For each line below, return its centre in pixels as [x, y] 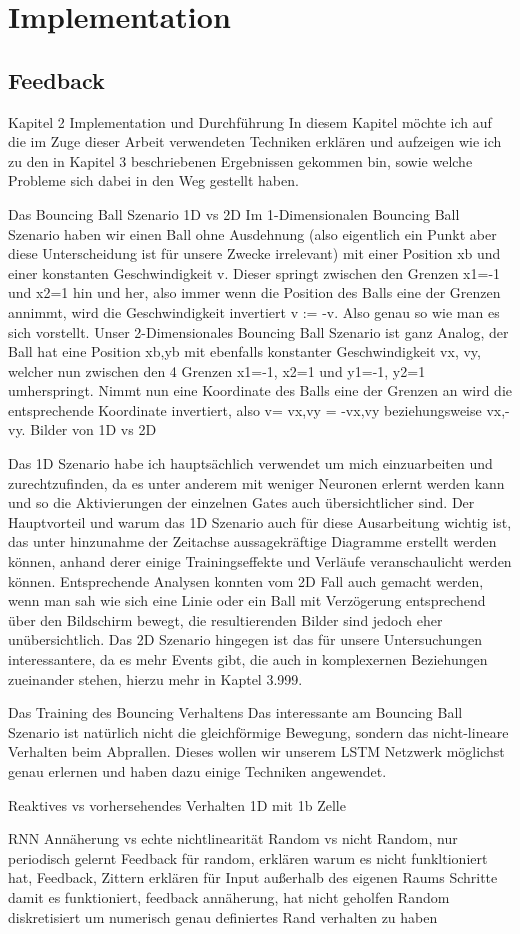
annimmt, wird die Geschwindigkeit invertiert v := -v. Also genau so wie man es [254, 311]
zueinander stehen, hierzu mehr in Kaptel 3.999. [155, 678]
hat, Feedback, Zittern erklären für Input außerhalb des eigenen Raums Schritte [253, 877]
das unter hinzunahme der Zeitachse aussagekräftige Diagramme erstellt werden [252, 541]
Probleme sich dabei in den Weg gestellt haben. [153, 180]
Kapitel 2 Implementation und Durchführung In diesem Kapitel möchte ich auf [250, 121]
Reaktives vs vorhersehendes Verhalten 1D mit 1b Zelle [177, 804]
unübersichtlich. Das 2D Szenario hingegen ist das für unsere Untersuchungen [245, 639]
